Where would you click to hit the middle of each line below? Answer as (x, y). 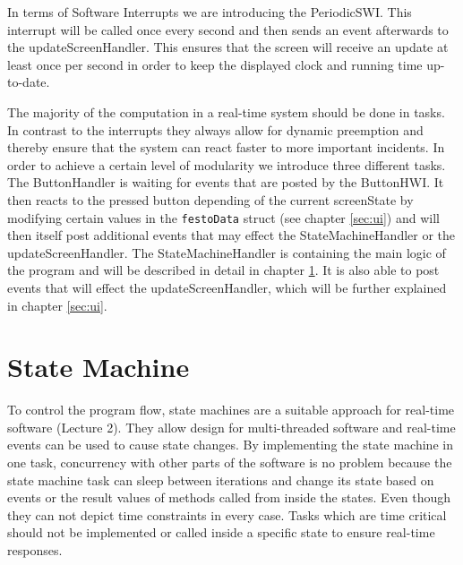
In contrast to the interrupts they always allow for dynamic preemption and (215, 129)
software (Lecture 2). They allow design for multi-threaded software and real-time (231, 427)
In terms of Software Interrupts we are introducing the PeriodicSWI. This (210, 12)
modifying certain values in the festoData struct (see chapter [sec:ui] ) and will (223, 217)
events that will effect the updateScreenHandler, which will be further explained (227, 287)
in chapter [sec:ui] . (57, 305)
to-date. (29, 82)
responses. (35, 550)
